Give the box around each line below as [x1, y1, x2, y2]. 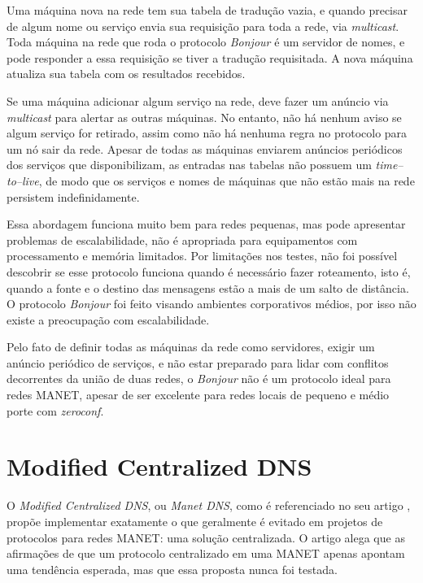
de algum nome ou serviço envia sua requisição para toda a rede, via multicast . [7, 17, 399, 34]
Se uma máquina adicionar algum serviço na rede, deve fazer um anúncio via [7, 92, 389, 109]
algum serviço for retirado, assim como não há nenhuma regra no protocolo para [7, 124, 408, 141]
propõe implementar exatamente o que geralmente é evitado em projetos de [7, 512, 383, 529]
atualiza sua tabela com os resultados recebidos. [7, 65, 246, 82]
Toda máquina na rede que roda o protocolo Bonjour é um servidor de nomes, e [7, 33, 405, 50]
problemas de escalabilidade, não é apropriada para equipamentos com [7, 231, 358, 248]
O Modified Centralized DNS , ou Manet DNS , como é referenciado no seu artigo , [7, 497, 411, 514]
